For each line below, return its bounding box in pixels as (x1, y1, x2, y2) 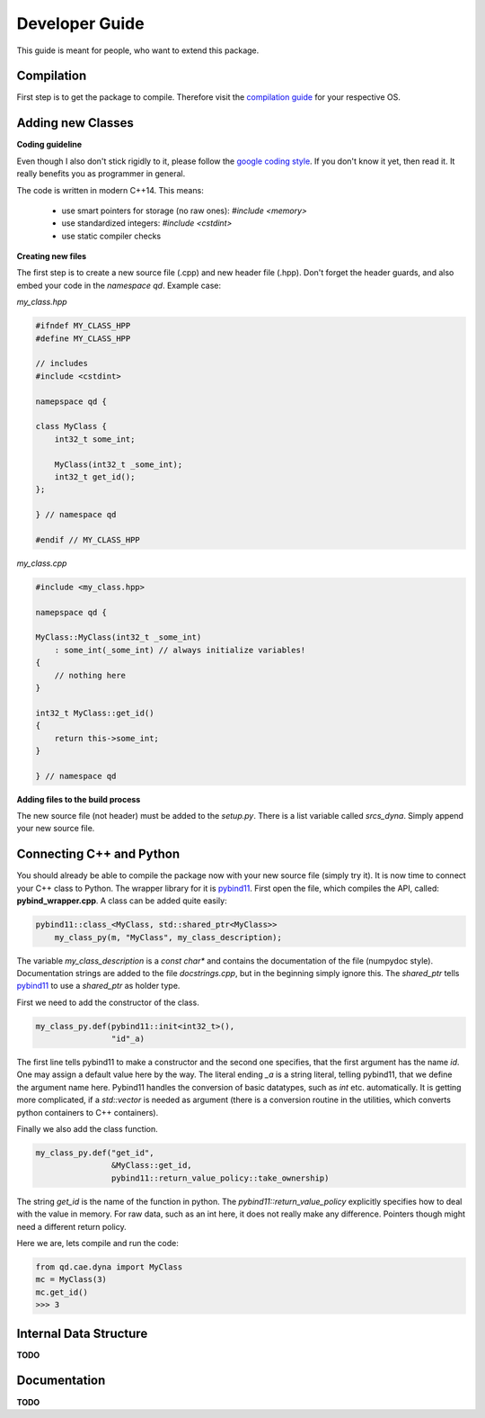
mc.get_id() (35, 1287, 89, 1297)
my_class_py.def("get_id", (35, 1148, 154, 1158)
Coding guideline (16, 139, 83, 150)
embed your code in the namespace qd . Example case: (16, 280, 222, 291)
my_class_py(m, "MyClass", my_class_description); (54, 932, 282, 942)
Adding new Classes (16, 115, 135, 130)
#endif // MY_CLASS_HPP (35, 534, 141, 544)
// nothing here (54, 670, 126, 680)
